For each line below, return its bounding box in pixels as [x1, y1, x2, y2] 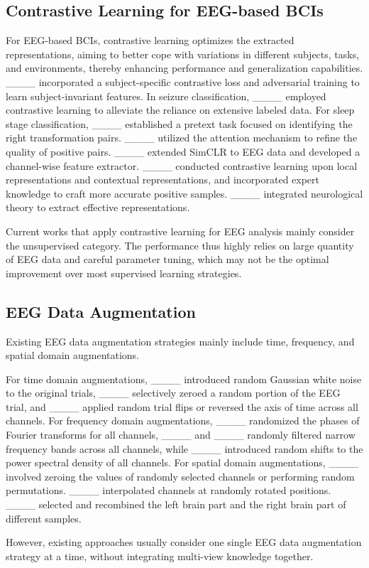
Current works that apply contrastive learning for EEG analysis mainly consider [6, 223, 355, 238]
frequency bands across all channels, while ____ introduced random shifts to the [6, 441, 363, 456]
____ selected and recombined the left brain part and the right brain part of [6, 497, 346, 512]
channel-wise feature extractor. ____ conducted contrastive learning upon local [6, 158, 358, 173]
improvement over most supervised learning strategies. [6, 265, 242, 280]
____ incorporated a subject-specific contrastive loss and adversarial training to [6, 74, 360, 89]
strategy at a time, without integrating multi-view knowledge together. [6, 548, 314, 563]
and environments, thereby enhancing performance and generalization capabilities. [6, 60, 363, 75]
